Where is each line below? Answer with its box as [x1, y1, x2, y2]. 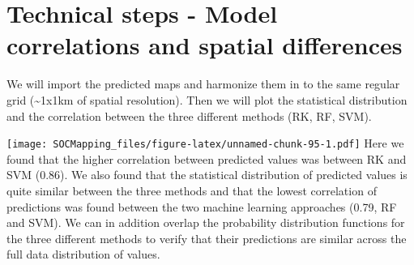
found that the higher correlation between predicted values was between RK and [6, 150, 407, 167]
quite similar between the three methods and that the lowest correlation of [6, 182, 377, 199]
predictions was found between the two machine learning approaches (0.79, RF [6, 198, 397, 215]
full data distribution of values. [6, 246, 160, 263]
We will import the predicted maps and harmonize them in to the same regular [6, 75, 400, 92]
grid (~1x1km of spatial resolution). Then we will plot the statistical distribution [6, 91, 408, 108]
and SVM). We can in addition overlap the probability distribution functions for [6, 214, 405, 231]
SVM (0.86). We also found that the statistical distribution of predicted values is [6, 166, 408, 183]
